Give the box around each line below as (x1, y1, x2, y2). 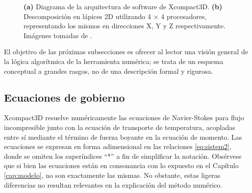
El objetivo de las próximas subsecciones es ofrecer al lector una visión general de (4, 46, 248, 57)
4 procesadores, (161, 11, 207, 21)
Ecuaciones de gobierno (4, 89, 125, 105)
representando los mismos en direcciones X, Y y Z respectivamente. (24, 21, 226, 31)
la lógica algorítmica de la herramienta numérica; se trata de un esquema (4, 56, 224, 66)
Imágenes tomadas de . (24, 30, 92, 40)
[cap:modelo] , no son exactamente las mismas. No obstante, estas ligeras (4, 170, 221, 180)
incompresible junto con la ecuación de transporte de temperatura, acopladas (4, 122, 235, 132)
